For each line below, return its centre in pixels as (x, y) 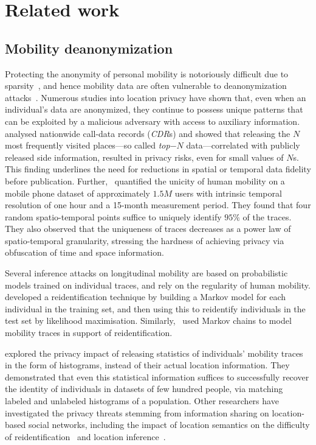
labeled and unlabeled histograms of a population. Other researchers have (142, 401)
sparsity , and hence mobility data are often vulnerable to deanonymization (146, 86)
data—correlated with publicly (243, 145)
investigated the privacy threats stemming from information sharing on (137, 412)
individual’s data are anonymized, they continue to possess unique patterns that (154, 109)
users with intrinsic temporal (228, 193)
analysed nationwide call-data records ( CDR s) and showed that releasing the (148, 133)
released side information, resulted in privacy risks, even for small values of (144, 157)
